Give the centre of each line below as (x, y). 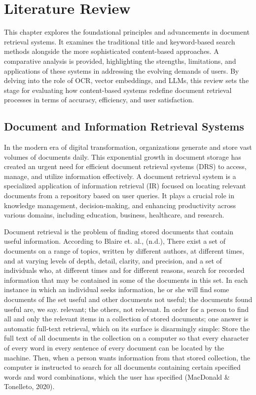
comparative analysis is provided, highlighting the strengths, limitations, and (120, 61)
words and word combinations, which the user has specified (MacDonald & (117, 376)
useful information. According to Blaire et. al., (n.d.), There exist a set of (115, 241)
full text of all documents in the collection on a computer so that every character (127, 338)
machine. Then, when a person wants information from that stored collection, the (127, 357)
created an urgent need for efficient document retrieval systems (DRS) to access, (125, 166)
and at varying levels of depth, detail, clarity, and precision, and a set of (113, 260)
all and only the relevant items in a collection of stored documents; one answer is (126, 319)
